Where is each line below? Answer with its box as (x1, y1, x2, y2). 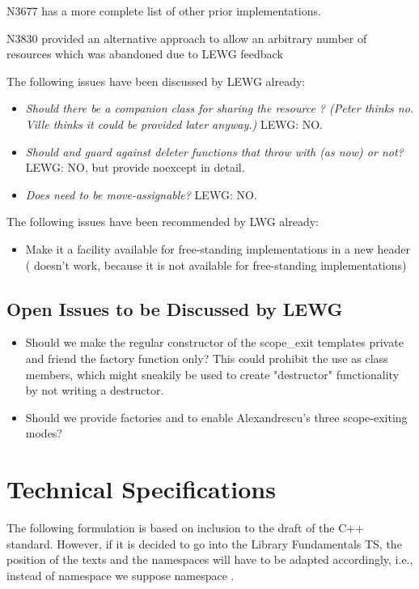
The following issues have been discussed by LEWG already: (6, 72, 306, 89)
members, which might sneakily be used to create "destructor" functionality (25, 365, 400, 382)
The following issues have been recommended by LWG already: (6, 213, 319, 230)
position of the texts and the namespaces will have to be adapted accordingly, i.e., (6, 551, 413, 568)
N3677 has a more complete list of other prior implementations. (6, 2, 321, 19)
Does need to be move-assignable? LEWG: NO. (25, 186, 257, 203)
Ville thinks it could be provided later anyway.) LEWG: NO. (25, 115, 324, 132)
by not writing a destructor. (25, 382, 164, 399)
